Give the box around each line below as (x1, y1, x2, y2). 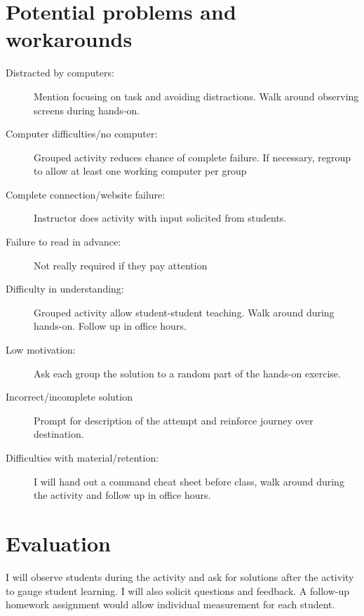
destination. (34, 427, 84, 441)
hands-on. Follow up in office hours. (34, 319, 187, 333)
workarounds (6, 25, 133, 53)
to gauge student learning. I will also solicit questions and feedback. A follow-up (6, 583, 350, 598)
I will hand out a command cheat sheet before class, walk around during (34, 474, 344, 488)
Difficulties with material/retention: (6, 450, 159, 464)
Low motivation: (6, 342, 76, 357)
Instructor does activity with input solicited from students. (34, 210, 287, 225)
